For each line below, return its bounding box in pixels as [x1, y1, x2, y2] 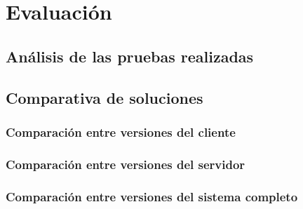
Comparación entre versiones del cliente [6, 123, 236, 140]
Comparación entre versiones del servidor [6, 155, 245, 173]
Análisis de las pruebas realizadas [6, 45, 254, 67]
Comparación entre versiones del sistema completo [6, 187, 298, 205]
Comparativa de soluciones [6, 86, 203, 108]
